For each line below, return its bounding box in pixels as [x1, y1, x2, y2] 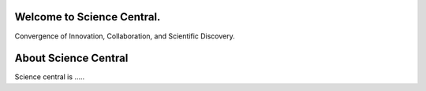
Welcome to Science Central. [14, 10, 161, 24]
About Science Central [14, 52, 129, 65]
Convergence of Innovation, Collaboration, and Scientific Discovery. [14, 31, 236, 41]
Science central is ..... [14, 72, 85, 82]
